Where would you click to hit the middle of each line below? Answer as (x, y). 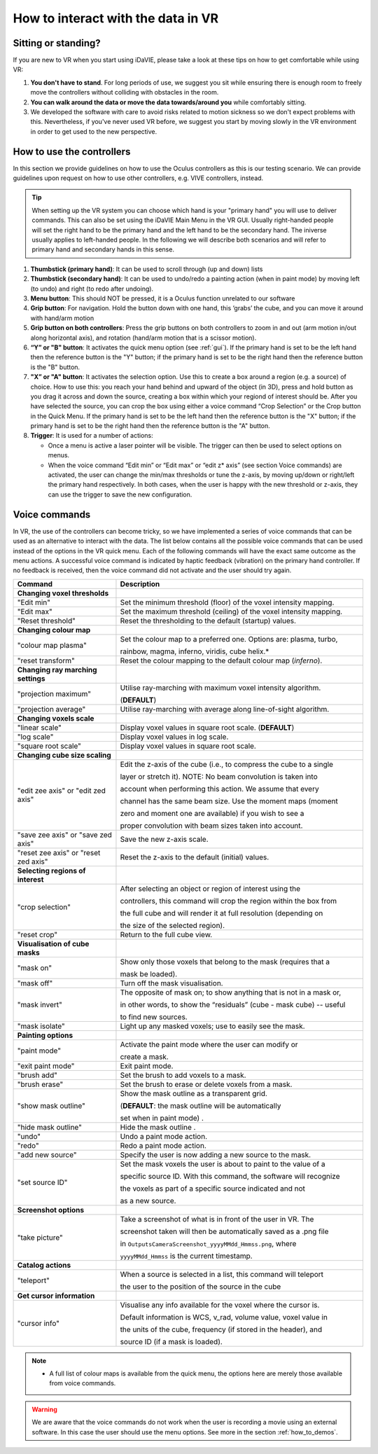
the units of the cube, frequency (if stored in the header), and (221, 1329)
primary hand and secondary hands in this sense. (103, 249)
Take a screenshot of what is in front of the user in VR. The (217, 1219)
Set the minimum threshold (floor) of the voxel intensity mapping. (227, 602)
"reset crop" (37, 934)
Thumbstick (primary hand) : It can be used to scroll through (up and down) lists (147, 269)
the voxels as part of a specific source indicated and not (213, 1189)
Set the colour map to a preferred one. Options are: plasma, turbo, (229, 639)
